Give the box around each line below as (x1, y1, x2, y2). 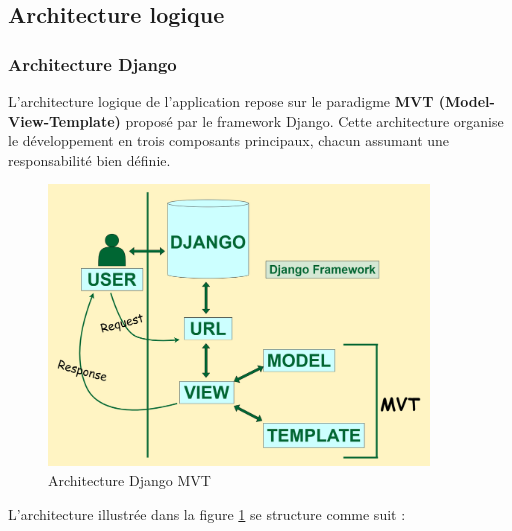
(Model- (438, 91, 495, 111)
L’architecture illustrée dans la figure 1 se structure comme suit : (8, 503, 406, 524)
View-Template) (8, 110, 121, 131)
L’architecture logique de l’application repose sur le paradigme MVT (8, 91, 434, 111)
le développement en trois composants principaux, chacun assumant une (8, 130, 450, 151)
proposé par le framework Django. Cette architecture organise (125, 110, 504, 131)
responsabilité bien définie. (8, 149, 171, 170)
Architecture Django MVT (48, 470, 211, 491)
